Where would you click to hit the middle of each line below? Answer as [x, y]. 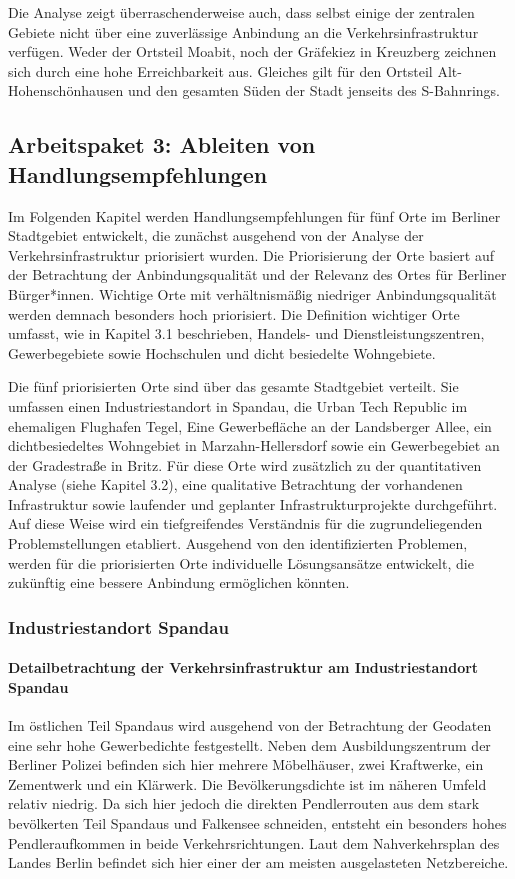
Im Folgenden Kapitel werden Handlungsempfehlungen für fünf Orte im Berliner [254, 215]
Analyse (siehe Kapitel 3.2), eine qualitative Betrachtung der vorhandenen [235, 484]
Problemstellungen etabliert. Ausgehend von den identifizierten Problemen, [238, 543]
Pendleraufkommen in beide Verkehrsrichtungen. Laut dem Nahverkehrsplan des [254, 842]
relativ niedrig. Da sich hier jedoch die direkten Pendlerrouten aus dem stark [244, 803]
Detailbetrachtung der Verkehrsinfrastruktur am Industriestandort [243, 667]
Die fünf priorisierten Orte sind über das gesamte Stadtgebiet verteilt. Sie [233, 386]
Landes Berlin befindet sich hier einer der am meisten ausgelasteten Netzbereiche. [258, 862]
